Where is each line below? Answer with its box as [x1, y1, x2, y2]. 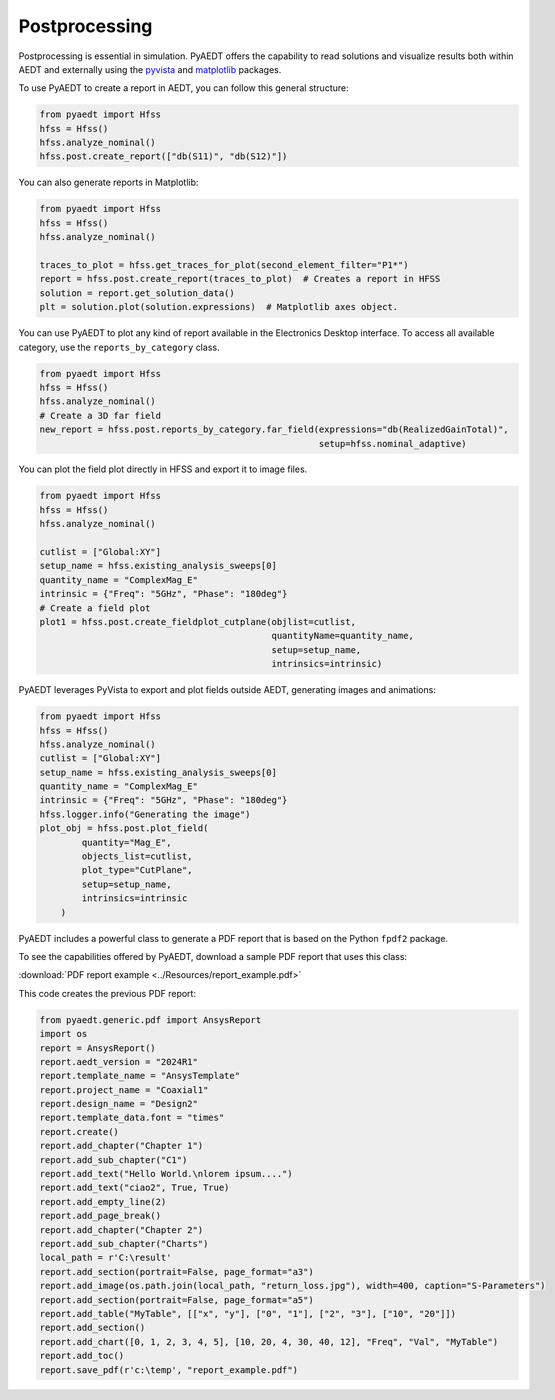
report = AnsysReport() [39, 1042, 157, 1054]
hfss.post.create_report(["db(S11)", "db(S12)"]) [39, 151, 288, 162]
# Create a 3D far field [39, 410, 162, 421]
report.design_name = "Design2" [39, 1098, 199, 1110]
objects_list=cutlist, [81, 851, 194, 862]
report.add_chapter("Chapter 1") [39, 1140, 204, 1152]
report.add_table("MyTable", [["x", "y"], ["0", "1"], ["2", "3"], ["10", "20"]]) [39, 1308, 457, 1319]
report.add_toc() [39, 1350, 125, 1362]
